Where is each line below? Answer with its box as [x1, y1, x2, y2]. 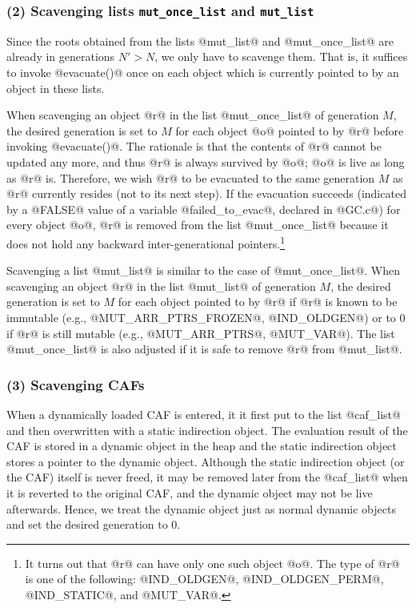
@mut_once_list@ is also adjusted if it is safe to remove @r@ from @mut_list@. [6, 340, 402, 357]
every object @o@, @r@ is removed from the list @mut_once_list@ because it [6, 216, 389, 233]
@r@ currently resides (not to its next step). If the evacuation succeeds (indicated [6, 185, 406, 202]
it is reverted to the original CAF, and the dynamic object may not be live [6, 484, 373, 501]
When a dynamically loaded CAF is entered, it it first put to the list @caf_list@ [6, 405, 401, 422]
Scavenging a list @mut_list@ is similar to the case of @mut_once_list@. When [6, 262, 401, 279]
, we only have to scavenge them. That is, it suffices [154, 48, 408, 65]
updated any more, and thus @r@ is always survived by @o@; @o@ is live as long [6, 153, 405, 170]
